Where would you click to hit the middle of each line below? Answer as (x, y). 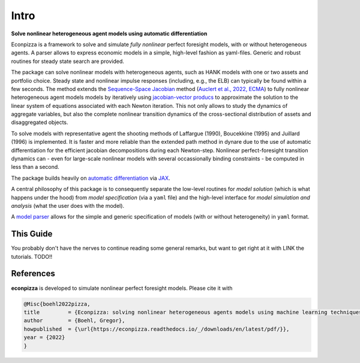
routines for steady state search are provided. (67, 61)
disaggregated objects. (40, 122)
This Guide (32, 234)
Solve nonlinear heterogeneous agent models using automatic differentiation (109, 34)
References (33, 273)
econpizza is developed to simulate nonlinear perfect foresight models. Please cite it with (122, 288)
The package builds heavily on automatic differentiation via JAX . (91, 178)
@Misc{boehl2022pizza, (57, 304)
